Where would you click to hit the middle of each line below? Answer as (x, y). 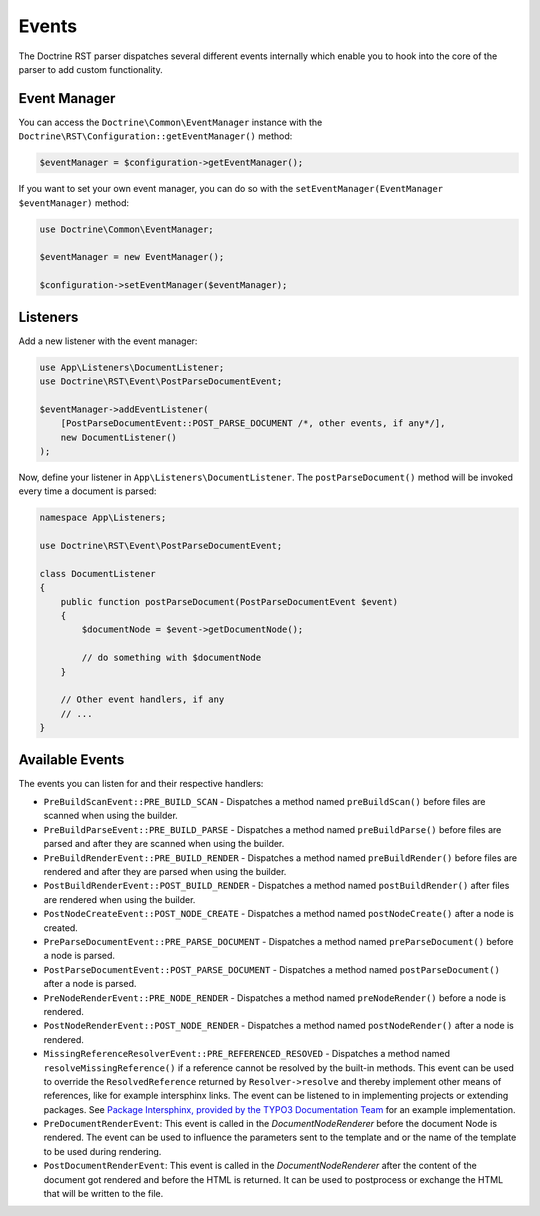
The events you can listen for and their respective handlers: (141, 783)
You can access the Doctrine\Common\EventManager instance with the (170, 122)
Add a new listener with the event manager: (108, 341)
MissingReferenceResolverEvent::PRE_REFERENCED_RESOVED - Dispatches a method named (246, 1054)
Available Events (71, 759)
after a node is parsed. (90, 984)
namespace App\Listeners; (103, 518)
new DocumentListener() (118, 437)
